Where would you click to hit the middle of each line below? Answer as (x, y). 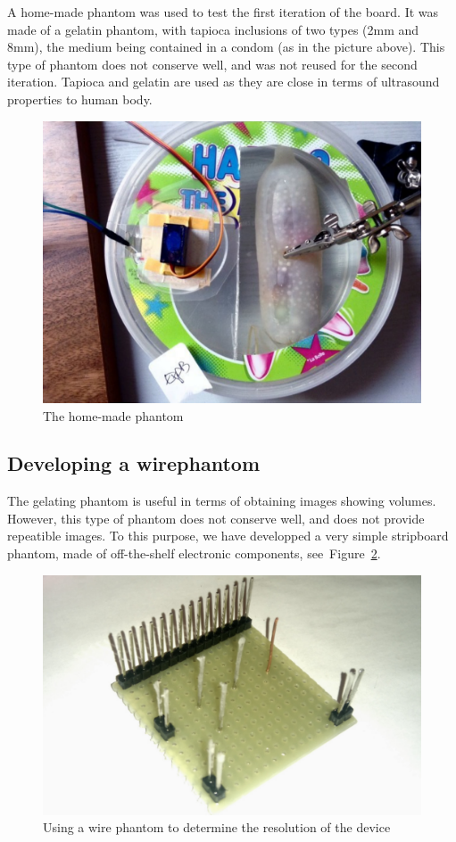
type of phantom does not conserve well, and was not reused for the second (212, 64)
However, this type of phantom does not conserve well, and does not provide (216, 518)
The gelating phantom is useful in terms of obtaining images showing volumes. (222, 501)
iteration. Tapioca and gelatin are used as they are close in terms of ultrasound (224, 82)
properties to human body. (80, 99)
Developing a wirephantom (134, 463)
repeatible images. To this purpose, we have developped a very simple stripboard (228, 536)
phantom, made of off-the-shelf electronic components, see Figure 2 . (194, 553)
